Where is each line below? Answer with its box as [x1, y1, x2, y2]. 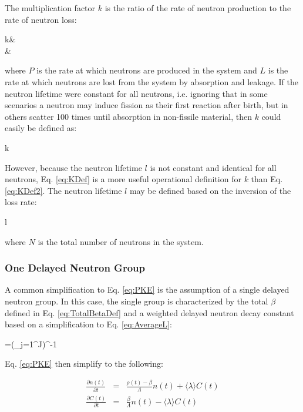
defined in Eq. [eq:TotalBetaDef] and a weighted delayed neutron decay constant [5, 306, 294, 319]
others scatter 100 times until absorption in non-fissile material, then [5, 110, 253, 122]
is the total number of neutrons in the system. [38, 235, 204, 247]
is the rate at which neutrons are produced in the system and [36, 64, 257, 76]
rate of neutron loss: [5, 13, 77, 25]
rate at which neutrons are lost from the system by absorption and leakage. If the [5, 75, 298, 88]
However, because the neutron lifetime [5, 161, 142, 173]
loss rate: [5, 196, 37, 208]
